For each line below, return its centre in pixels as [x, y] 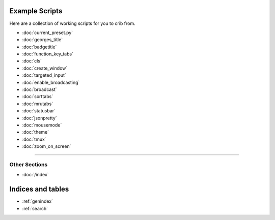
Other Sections [29, 164]
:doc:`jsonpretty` [39, 118]
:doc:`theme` [36, 132]
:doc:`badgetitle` [39, 47]
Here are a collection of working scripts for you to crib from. [72, 23]
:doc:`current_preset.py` [48, 33]
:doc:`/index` [35, 175]
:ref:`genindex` [38, 201]
